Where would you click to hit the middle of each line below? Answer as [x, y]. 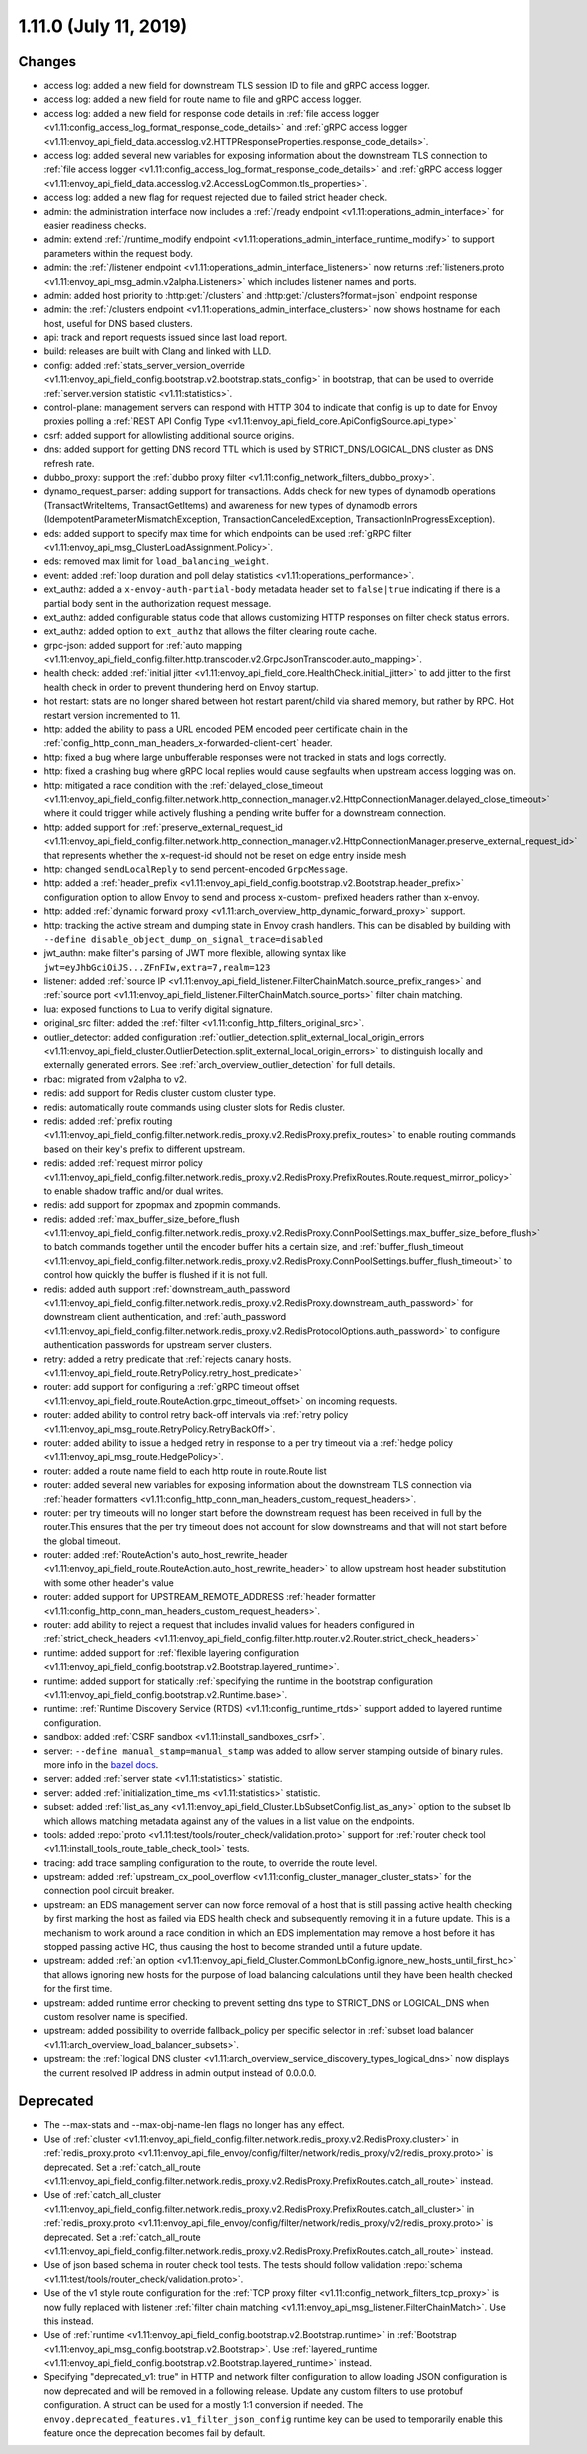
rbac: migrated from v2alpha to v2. [115, 1079]
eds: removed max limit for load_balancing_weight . [156, 561]
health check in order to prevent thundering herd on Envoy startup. [181, 687]
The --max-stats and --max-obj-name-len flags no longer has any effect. [194, 2125]
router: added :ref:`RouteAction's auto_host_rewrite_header [166, 1555]
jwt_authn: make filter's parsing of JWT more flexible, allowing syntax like [195, 953]
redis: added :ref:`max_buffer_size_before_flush [141, 1219]
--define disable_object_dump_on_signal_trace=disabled [183, 939]
